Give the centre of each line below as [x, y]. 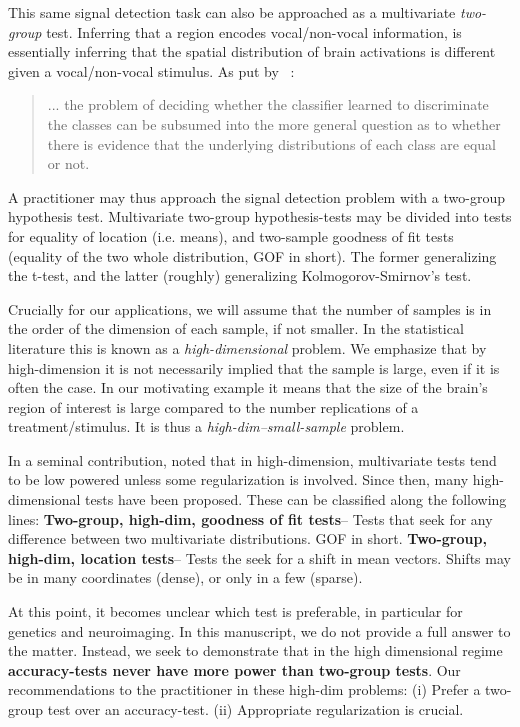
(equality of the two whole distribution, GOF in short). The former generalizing [252, 255]
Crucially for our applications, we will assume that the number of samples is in [250, 308]
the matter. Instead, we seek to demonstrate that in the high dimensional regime [255, 650]
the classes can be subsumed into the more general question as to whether [274, 123]
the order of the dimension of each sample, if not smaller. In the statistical [236, 328]
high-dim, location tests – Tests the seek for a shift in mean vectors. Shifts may [259, 557]
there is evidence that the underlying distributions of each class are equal [271, 143]
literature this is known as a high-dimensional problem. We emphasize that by [247, 347]
